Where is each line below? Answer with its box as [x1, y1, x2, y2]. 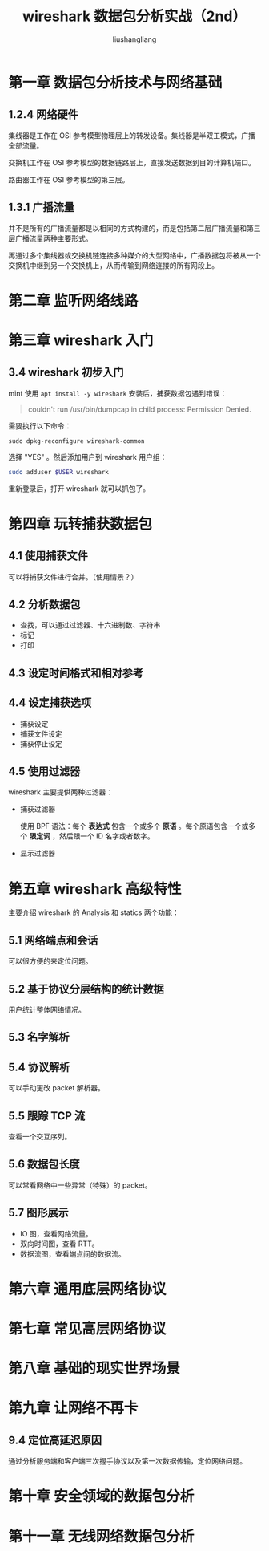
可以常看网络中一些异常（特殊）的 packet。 [8, 1180, 152, 1190]
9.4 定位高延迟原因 [8, 1433, 102, 1447]
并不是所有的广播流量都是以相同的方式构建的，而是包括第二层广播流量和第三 [8, 223, 261, 233]
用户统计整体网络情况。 [8, 1005, 86, 1015]
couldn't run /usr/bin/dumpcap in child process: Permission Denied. [27, 404, 251, 414]
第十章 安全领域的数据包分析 [8, 1488, 195, 1505]
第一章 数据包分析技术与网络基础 [8, 73, 223, 91]
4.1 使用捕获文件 [8, 549, 88, 562]
